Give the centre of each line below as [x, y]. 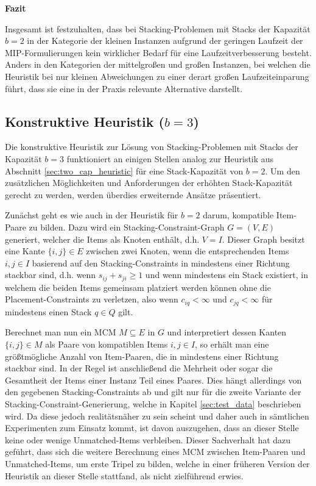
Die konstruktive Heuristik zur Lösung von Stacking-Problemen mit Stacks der [152, 147]
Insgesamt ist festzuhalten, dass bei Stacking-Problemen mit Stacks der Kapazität [158, 28]
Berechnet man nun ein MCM [61, 332]
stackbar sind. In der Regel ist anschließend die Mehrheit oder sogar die [139, 368]
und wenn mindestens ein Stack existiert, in [226, 275]
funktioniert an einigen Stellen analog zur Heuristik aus [170, 158]
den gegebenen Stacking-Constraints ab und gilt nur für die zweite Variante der [153, 392]
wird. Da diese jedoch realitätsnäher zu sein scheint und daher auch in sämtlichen [157, 416]
